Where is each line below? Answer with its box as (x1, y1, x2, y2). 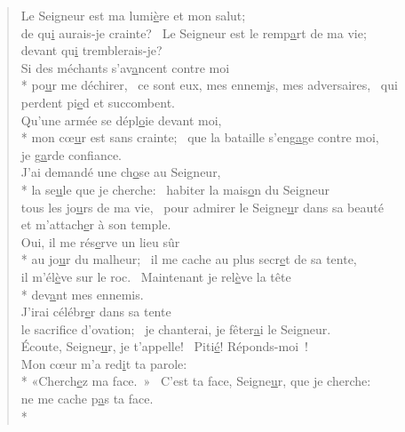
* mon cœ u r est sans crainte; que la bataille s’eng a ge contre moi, (20, 128, 379, 147)
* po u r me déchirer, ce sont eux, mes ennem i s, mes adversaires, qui (20, 76, 398, 94)
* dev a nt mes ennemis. (20, 284, 144, 303)
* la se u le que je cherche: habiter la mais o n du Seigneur (20, 180, 330, 198)
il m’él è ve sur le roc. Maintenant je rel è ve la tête (20, 267, 291, 285)
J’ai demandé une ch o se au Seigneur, (20, 163, 221, 181)
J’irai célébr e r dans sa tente (20, 302, 171, 321)
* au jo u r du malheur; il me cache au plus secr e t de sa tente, (20, 250, 357, 268)
